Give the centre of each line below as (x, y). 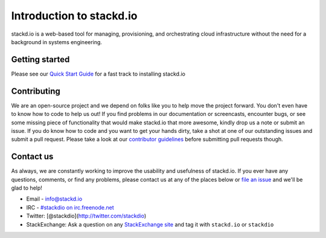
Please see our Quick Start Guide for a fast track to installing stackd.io (98, 74)
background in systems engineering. (57, 42)
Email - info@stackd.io (54, 199)
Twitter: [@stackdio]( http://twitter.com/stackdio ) (86, 216)
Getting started (40, 59)
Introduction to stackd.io (75, 16)
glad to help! (27, 188)
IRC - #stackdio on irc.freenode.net (70, 207)
